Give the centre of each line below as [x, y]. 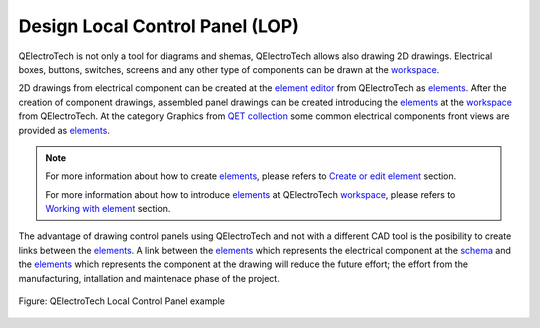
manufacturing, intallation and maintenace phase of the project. [149, 278]
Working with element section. [108, 209]
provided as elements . [64, 130]
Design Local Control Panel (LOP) [159, 26]
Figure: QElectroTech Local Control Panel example [121, 301]
